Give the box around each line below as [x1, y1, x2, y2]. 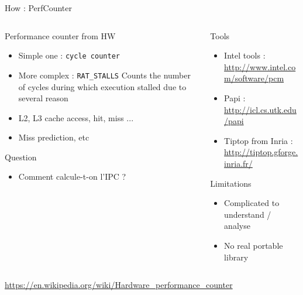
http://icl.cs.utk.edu [224, 103, 297, 115]
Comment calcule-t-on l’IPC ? [18, 170, 126, 183]
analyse [224, 219, 250, 232]
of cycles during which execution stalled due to [18, 80, 187, 92]
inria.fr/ [224, 157, 253, 169]
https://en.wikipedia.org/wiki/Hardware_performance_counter [5, 279, 233, 291]
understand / [224, 208, 271, 220]
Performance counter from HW [5, 29, 116, 42]
